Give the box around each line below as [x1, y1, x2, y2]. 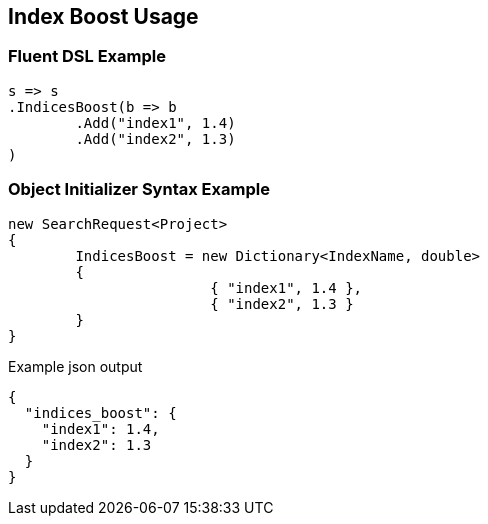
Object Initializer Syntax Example [8, 179, 270, 200]
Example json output [8, 357, 143, 375]
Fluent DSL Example [8, 46, 166, 67]
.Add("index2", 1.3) [75, 130, 236, 147]
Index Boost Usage [8, 4, 199, 29]
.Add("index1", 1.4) [75, 114, 236, 131]
